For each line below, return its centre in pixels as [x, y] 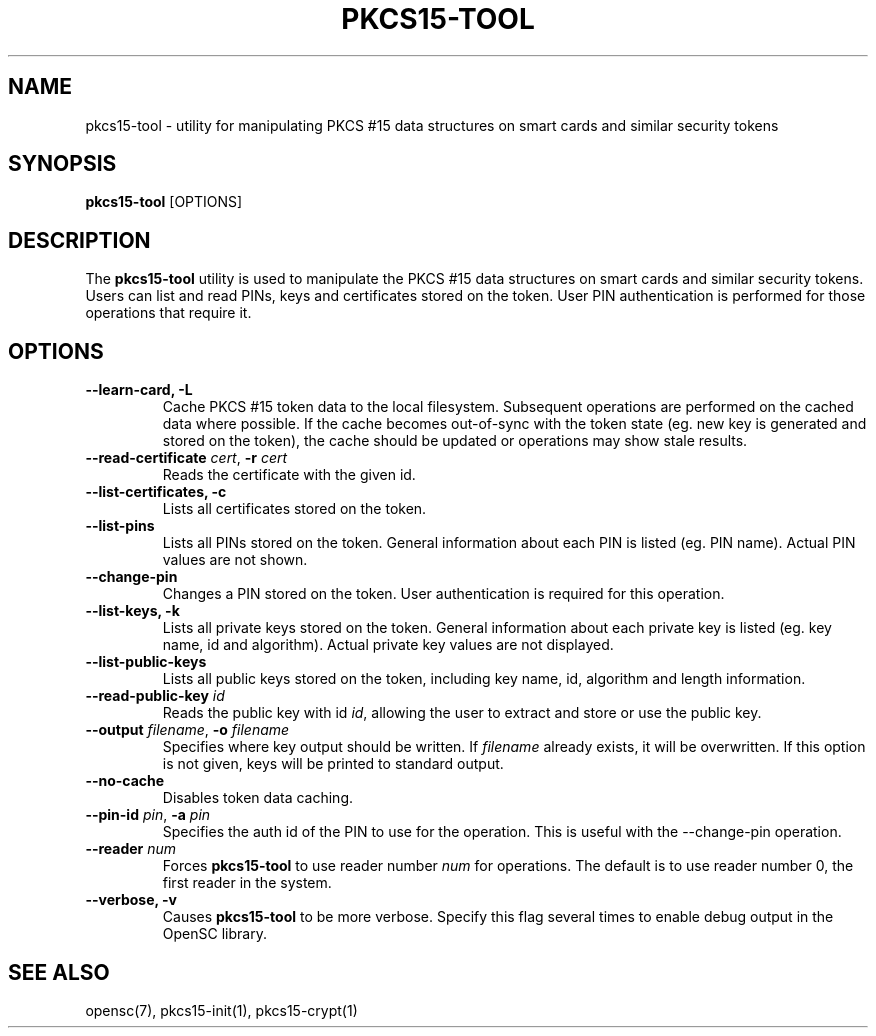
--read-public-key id [155, 696]
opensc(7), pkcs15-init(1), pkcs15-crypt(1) [221, 1010]
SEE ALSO [59, 972]
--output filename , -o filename [187, 730]
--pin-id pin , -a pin [148, 815]
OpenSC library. [214, 934]
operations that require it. [168, 313]
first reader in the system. [247, 883]
